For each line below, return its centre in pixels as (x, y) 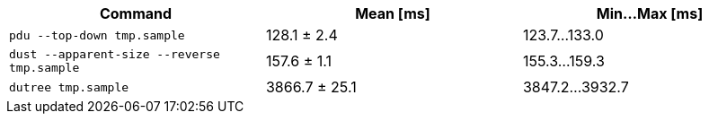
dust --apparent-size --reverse (115, 54)
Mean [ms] (393, 13)
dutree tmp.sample (69, 87)
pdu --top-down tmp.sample (97, 35)
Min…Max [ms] (650, 13)
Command (136, 13)
